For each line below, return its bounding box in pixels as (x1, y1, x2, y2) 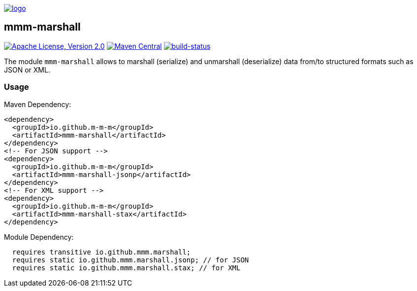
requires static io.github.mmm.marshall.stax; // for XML (12, 263, 241, 272)
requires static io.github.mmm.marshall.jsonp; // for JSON (12, 255, 249, 264)
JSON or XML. (4, 65, 50, 74)
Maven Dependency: (4, 100, 71, 109)
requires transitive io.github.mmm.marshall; (12, 248, 191, 256)
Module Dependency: (4, 232, 74, 241)
